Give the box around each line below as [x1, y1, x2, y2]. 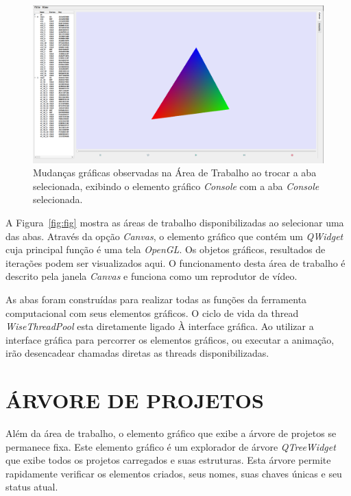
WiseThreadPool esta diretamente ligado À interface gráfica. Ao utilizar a [5, 319, 314, 333]
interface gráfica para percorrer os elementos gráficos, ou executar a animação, [5, 332, 335, 346]
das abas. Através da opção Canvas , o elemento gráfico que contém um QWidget [5, 228, 343, 243]
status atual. [5, 480, 58, 494]
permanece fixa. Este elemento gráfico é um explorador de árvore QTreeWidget [5, 439, 336, 453]
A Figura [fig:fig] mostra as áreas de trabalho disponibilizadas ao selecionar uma [5, 215, 344, 229]
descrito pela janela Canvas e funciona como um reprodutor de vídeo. [5, 269, 298, 283]
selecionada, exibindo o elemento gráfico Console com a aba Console [33, 178, 319, 193]
